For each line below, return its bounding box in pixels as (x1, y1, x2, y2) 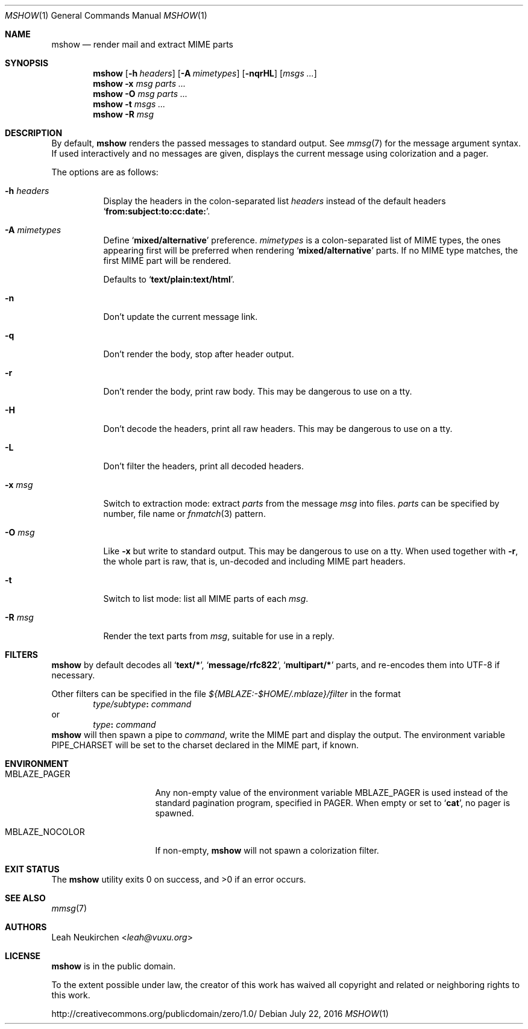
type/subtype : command (93, 699, 192, 709)
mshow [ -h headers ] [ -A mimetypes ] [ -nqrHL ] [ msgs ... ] (93, 68, 317, 78)
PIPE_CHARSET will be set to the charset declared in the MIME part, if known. (51, 740, 359, 750)
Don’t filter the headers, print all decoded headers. (103, 461, 304, 471)
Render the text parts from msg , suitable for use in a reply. (103, 631, 335, 641)
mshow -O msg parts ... (93, 89, 188, 99)
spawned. (155, 808, 194, 818)
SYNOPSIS (5, 58, 49, 68)
